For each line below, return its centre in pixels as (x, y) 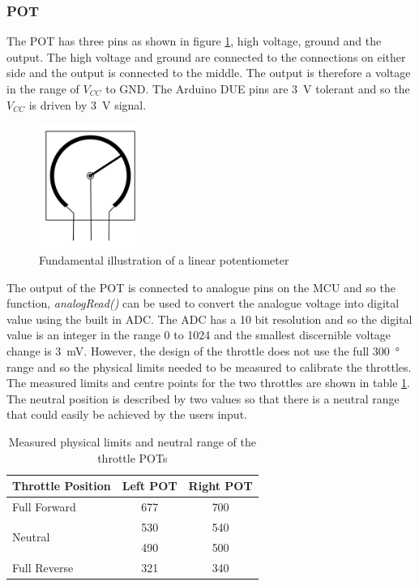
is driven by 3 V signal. (88, 104)
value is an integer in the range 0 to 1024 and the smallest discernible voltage (199, 335)
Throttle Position (62, 486)
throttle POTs (133, 457)
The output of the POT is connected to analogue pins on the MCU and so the (201, 287)
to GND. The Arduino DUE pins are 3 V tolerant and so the (258, 88)
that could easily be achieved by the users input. (127, 414)
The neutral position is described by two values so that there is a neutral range (203, 398)
